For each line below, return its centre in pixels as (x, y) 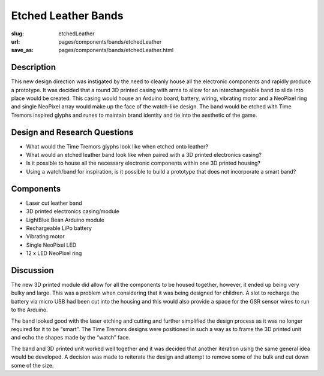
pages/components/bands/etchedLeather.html (116, 50)
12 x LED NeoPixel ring (54, 253)
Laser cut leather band (54, 203)
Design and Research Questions (72, 132)
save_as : (22, 50)
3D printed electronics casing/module (73, 211)
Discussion (32, 270)
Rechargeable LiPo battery (59, 228)
